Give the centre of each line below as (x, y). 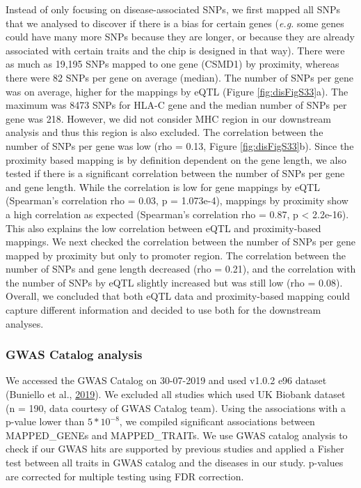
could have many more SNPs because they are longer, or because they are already (180, 37)
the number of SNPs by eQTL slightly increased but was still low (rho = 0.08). (174, 282)
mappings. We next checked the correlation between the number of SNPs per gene (180, 242)
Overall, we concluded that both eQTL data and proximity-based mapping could (178, 296)
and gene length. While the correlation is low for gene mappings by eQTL (163, 186)
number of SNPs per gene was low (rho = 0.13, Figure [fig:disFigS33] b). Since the (180, 145)
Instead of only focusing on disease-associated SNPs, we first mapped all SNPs (173, 9)
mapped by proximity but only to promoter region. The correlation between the (176, 255)
